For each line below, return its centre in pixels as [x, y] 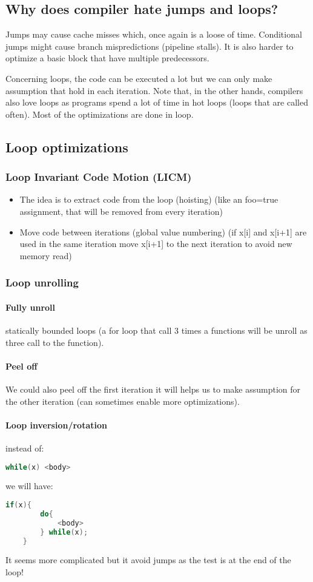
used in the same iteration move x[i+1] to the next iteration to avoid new [156, 244]
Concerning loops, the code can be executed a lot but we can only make [139, 78]
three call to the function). [55, 342]
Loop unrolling [42, 283]
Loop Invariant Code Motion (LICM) [99, 177]
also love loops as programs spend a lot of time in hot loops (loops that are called [157, 102]
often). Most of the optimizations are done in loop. [100, 114]
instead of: [25, 448]
